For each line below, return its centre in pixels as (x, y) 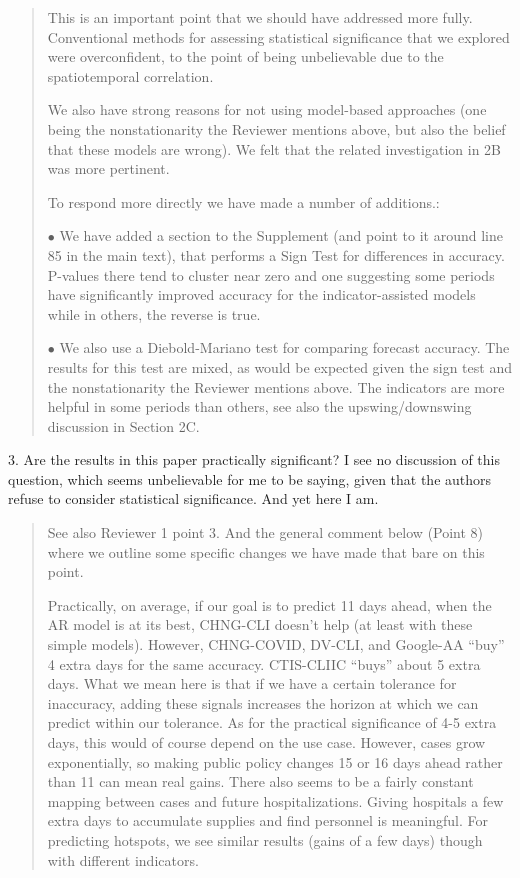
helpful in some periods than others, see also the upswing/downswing (259, 406)
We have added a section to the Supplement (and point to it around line (281, 235)
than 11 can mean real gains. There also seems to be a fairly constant (260, 781)
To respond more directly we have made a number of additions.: (243, 201)
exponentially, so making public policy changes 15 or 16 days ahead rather (275, 761)
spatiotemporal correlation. (130, 75)
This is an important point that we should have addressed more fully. (260, 17)
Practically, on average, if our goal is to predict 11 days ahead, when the (269, 604)
